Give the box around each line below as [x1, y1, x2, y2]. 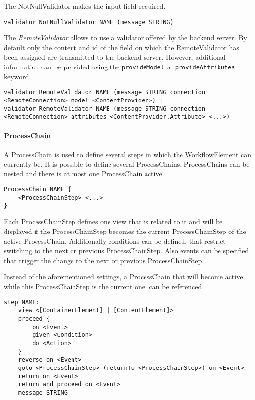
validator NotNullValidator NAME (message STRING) [4, 18, 174, 26]
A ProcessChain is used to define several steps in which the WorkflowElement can [4, 149, 252, 159]
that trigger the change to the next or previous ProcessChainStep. [4, 255, 204, 265]
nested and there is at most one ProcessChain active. [4, 168, 164, 178]
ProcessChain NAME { [4, 186, 72, 193]
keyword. [4, 71, 31, 81]
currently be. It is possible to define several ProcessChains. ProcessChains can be [4, 159, 250, 169]
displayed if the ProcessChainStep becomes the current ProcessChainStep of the [4, 226, 246, 236]
